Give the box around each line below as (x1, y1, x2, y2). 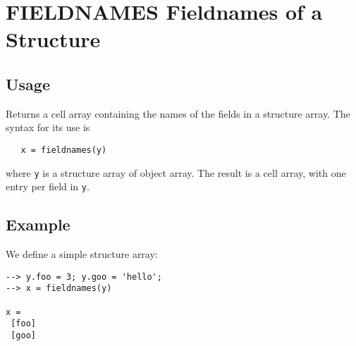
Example (6, 214, 70, 235)
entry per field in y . (6, 179, 90, 194)
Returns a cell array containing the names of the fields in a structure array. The (6, 106, 350, 121)
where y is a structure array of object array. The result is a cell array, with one (6, 165, 346, 180)
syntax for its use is (6, 120, 90, 135)
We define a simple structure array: (6, 247, 158, 261)
